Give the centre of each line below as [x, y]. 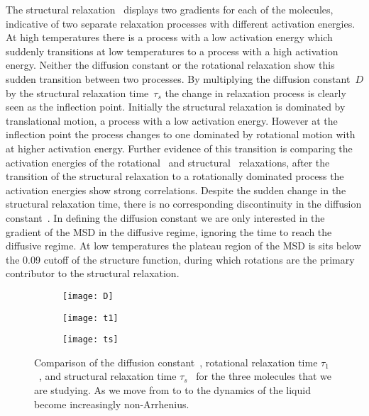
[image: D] [88, 296]
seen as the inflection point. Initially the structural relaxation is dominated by [176, 107]
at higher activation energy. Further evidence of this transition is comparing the [179, 148]
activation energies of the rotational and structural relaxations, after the [168, 162]
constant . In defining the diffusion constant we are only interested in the [165, 217]
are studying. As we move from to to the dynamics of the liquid [172, 390]
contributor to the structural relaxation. [93, 273]
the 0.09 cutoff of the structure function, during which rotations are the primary [180, 259]
